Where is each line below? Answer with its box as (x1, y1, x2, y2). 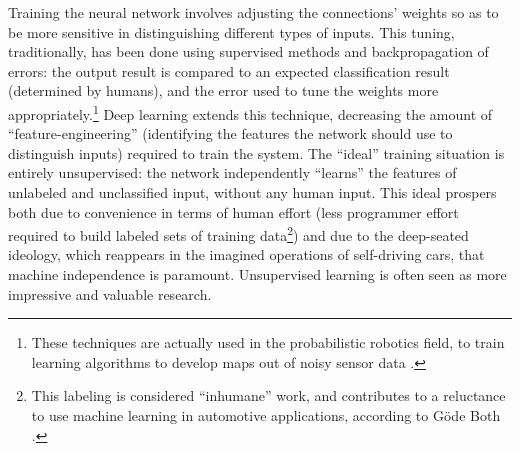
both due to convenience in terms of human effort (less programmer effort (8, 201, 459, 222)
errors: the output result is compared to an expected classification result (8, 60, 450, 81)
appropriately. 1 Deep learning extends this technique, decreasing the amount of (8, 100, 493, 124)
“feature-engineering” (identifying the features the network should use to (8, 123, 453, 144)
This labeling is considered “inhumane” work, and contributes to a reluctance (31, 385, 506, 406)
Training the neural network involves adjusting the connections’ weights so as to (8, 2, 499, 22)
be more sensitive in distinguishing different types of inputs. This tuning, (8, 21, 455, 42)
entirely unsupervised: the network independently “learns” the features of (8, 162, 457, 183)
